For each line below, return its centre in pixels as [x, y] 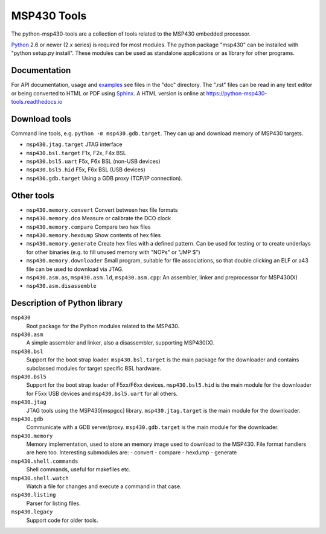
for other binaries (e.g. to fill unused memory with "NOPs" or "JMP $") [113, 252]
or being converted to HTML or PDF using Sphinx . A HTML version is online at [108, 93]
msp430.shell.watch [40, 478]
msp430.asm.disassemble [61, 286]
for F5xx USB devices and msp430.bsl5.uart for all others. [102, 393]
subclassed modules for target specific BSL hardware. [94, 368]
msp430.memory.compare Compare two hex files [88, 227]
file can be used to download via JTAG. [75, 269]
